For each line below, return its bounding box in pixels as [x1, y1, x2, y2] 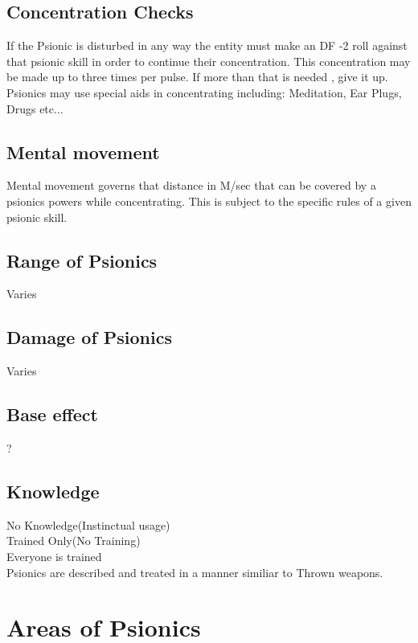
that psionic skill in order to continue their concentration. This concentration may [6, 52, 411, 69]
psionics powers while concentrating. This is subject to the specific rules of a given [6, 192, 412, 209]
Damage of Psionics [6, 325, 172, 350]
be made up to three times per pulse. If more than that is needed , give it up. [6, 68, 388, 85]
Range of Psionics [6, 248, 158, 272]
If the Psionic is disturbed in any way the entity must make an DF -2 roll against [6, 37, 408, 54]
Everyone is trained [6, 547, 102, 564]
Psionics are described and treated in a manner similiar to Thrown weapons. [6, 563, 383, 580]
